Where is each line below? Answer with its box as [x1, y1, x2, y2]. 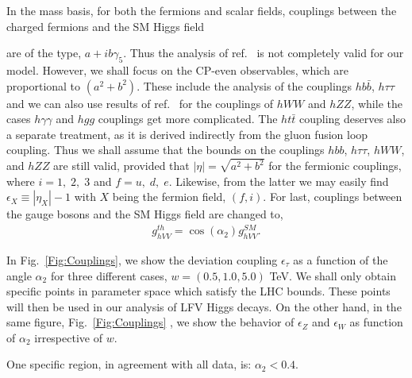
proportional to [6, 77, 81, 94]
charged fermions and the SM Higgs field [6, 17, 205, 34]
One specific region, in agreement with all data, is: [6, 356, 252, 372]
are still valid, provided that [53, 157, 190, 174]
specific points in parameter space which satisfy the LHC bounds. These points [6, 283, 391, 299]
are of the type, [6, 44, 82, 61]
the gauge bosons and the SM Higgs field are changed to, [6, 206, 283, 222]
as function [349, 314, 403, 330]
